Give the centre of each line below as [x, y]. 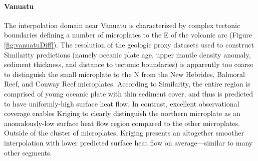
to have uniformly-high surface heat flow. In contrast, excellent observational [122, 103]
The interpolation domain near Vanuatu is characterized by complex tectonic [122, 25]
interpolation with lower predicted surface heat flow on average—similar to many [128, 142]
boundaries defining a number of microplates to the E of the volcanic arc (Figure [128, 35]
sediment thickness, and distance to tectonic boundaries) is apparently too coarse [129, 64]
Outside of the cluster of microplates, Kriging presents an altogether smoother [124, 133]
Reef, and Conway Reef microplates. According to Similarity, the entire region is [127, 84]
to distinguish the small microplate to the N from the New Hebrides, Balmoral [124, 74]
